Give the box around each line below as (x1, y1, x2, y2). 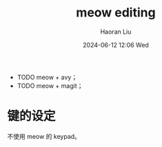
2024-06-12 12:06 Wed (82, 41, 150, 49)
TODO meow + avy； (17, 73, 78, 81)
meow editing (75, 5, 156, 21)
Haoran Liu (100, 27, 132, 36)
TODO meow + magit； (17, 81, 83, 90)
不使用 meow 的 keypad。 (7, 132, 81, 140)
